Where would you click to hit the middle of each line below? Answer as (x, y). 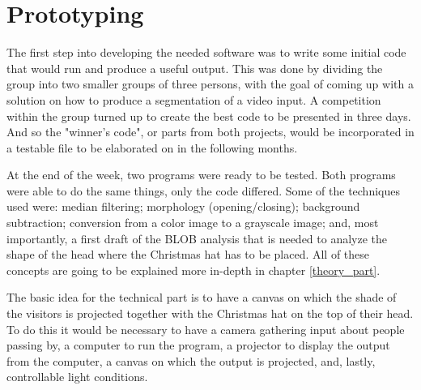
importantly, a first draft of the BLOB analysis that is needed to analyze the (197, 238)
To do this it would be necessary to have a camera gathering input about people (206, 329)
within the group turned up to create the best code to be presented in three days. (209, 116)
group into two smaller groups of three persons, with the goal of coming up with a (210, 84)
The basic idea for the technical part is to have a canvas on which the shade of (202, 297)
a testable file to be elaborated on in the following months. (152, 147)
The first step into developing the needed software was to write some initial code (206, 52)
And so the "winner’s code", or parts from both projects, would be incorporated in (210, 132)
